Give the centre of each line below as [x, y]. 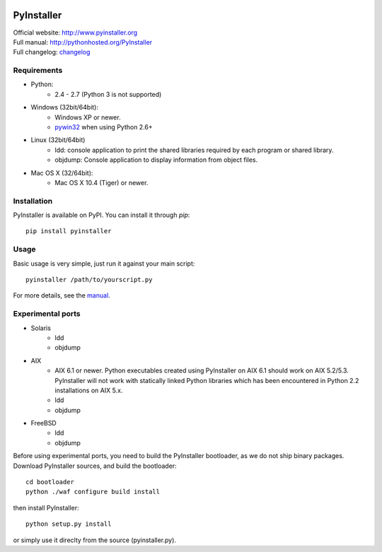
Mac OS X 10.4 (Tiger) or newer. [102, 182]
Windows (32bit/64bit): [65, 107]
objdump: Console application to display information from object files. [156, 160]
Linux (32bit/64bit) [58, 140]
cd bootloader [50, 482]
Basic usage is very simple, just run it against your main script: [104, 263]
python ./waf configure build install [93, 492]
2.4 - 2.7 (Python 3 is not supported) [108, 94]
